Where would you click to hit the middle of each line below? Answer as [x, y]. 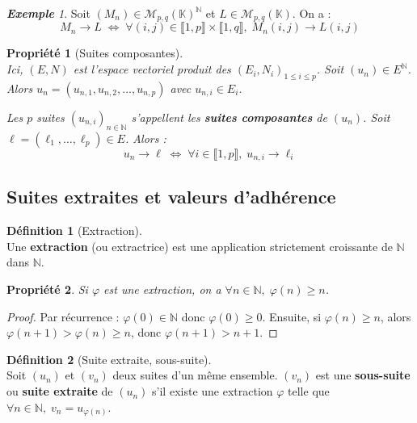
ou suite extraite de [60, 391]
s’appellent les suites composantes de [229, 117]
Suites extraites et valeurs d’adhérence [171, 197]
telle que [309, 391]
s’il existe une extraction [213, 391]
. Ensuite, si [292, 316]
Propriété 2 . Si [47, 289]
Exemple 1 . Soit [48, 13]
